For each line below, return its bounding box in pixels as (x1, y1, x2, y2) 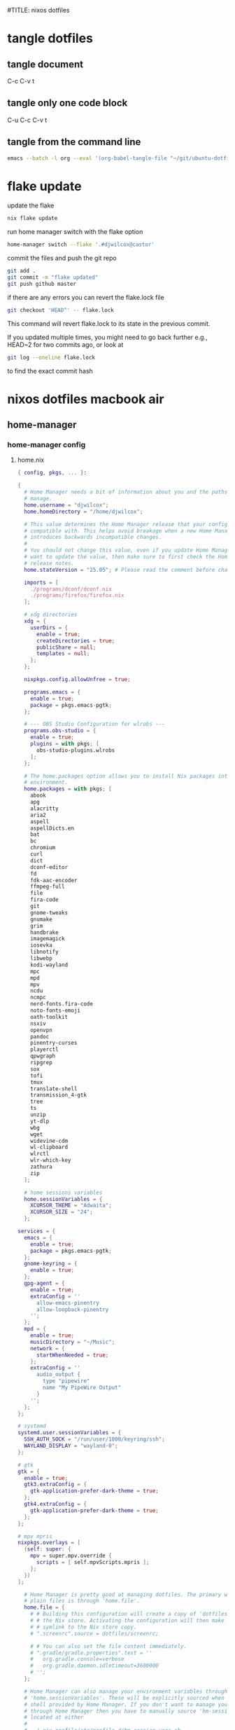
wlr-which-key (30, 1157, 71, 1164)
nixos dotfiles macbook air (7, 391, 164, 407)
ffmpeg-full (30, 883, 65, 891)
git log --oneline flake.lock (7, 354, 96, 361)
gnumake (30, 916, 52, 923)
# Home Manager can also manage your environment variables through (24, 1688, 228, 1695)
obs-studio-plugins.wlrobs (36, 746, 115, 754)
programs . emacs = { (24, 688, 81, 696)
